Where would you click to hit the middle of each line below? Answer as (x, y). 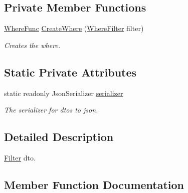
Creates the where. (32, 45)
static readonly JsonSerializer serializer (64, 93)
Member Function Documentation (94, 184)
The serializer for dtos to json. (51, 110)
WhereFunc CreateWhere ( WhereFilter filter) (74, 28)
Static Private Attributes (70, 72)
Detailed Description (59, 137)
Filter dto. (20, 157)
